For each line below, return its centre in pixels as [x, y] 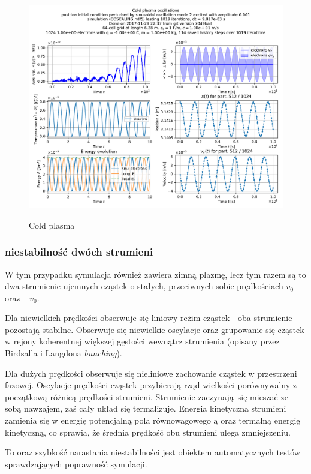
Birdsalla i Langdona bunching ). [64, 353]
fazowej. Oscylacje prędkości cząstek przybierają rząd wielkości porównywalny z [151, 385]
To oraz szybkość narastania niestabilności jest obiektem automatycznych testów [153, 452]
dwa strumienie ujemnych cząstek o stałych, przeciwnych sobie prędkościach [144, 286]
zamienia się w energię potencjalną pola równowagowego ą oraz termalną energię [153, 420]
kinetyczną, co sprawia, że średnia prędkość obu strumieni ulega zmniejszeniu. [148, 432]
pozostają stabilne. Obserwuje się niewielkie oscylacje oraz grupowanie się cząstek [155, 329]
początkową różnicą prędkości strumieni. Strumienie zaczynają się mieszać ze [147, 396]
